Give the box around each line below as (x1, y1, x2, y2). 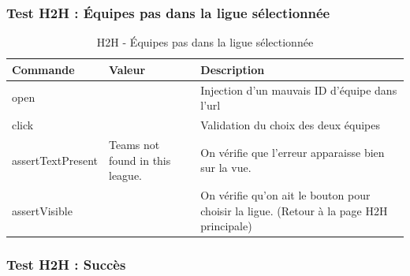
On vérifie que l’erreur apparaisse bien (200, 144, 385, 160)
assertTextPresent (12, 151, 98, 168)
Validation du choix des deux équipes (200, 117, 380, 133)
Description (200, 61, 265, 77)
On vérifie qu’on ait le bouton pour (200, 186, 371, 203)
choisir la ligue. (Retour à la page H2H (200, 202, 388, 218)
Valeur (109, 61, 146, 77)
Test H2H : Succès (6, 255, 126, 274)
